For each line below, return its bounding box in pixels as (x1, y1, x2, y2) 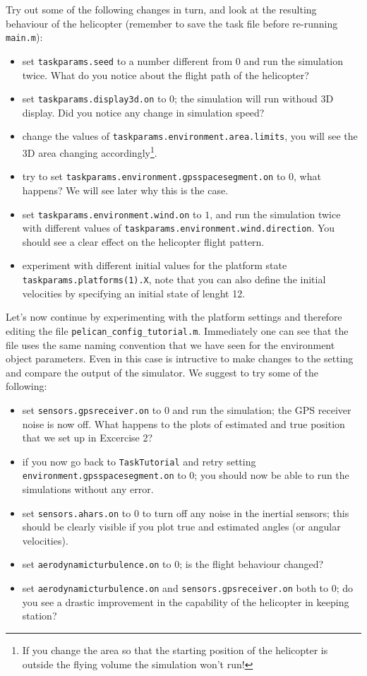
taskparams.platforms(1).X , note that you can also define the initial (22, 272, 326, 286)
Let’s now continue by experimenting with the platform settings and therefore (6, 309, 342, 324)
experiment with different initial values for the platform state (22, 258, 287, 273)
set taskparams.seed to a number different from (22, 53, 233, 68)
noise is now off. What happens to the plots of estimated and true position (22, 416, 345, 431)
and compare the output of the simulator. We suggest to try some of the (6, 364, 318, 379)
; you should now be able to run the (194, 468, 349, 482)
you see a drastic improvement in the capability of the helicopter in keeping (22, 594, 349, 609)
